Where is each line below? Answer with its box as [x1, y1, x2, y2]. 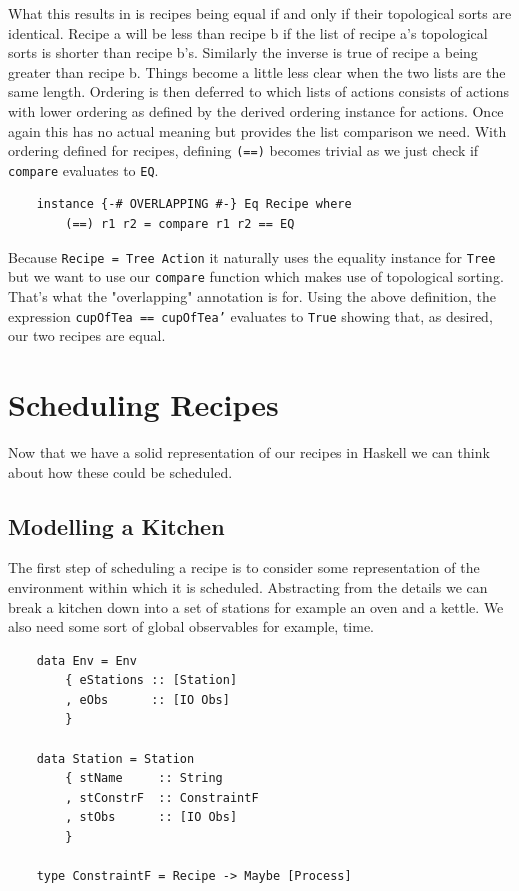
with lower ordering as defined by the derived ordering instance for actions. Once [8, 100, 504, 121]
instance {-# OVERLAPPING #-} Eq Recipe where [36, 197, 352, 212]
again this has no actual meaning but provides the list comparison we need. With [8, 120, 507, 141]
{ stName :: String [65, 771, 223, 786]
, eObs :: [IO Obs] [65, 692, 230, 707]
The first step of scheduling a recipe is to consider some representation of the [8, 557, 480, 578]
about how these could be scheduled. [8, 461, 233, 482]
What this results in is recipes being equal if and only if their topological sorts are [8, 3, 512, 23]
